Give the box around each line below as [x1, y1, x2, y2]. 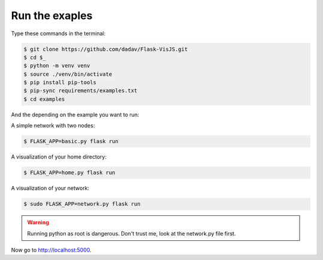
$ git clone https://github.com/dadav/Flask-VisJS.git [23, 45, 188, 52]
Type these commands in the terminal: [11, 30, 106, 37]
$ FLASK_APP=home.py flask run [23, 169, 116, 176]
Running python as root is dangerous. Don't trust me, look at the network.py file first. [27, 230, 236, 237]
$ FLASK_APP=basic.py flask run [23, 138, 119, 145]
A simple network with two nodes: [11, 122, 95, 129]
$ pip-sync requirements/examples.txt [23, 87, 138, 94]
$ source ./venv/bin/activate [23, 70, 112, 78]
